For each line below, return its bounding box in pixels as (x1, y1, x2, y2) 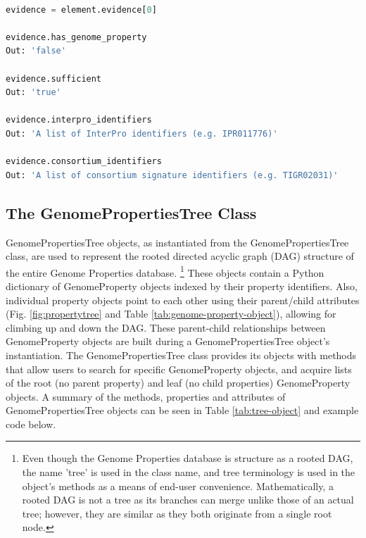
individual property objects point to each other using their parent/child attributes (6, 292, 360, 307)
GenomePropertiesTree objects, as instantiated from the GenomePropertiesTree (6, 234, 349, 249)
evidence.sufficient (6, 73, 102, 84)
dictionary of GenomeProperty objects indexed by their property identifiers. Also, (6, 278, 358, 293)
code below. (6, 416, 56, 431)
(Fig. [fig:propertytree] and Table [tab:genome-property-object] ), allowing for (6, 306, 336, 321)
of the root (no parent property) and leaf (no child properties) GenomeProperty (6, 375, 351, 390)
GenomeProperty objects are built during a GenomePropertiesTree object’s (6, 334, 330, 349)
